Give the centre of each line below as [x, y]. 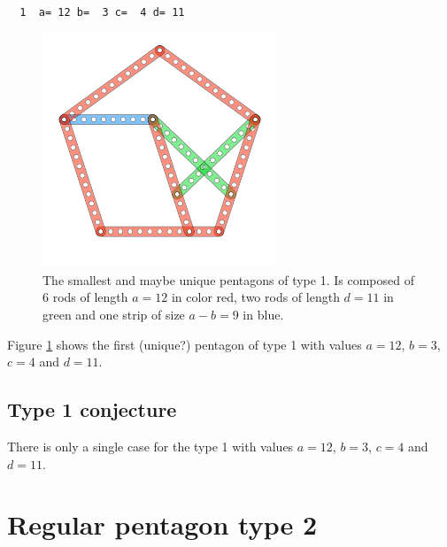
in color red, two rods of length [255, 297]
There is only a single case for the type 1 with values [150, 446]
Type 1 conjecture [92, 409]
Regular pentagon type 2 [162, 524]
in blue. [263, 314]
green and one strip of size [114, 314]
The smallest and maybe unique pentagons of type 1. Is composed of [228, 279]
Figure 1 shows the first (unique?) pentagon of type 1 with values [185, 344]
